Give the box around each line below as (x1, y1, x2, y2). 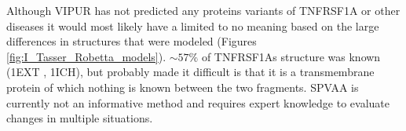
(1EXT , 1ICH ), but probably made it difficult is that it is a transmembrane (6, 64, 375, 80)
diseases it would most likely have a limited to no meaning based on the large (6, 17, 379, 34)
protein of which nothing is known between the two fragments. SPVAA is (6, 78, 359, 95)
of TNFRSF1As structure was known (201, 48, 381, 64)
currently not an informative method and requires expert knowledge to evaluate (6, 94, 390, 111)
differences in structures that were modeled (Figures (6, 33, 257, 49)
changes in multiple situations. (6, 110, 153, 126)
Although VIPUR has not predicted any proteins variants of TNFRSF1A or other (6, 2, 401, 18)
